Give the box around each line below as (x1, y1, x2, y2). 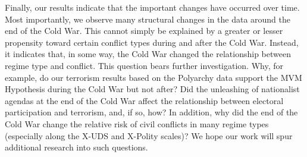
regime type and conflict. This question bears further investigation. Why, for (5, 59, 283, 71)
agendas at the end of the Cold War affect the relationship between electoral (5, 94, 284, 106)
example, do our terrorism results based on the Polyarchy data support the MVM (5, 71, 302, 83)
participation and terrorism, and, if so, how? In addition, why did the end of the (5, 106, 298, 118)
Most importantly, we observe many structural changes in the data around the (5, 12, 291, 25)
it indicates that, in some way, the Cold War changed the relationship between (5, 48, 291, 60)
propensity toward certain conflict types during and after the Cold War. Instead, (5, 36, 299, 48)
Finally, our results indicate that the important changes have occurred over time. (5, 1, 300, 13)
